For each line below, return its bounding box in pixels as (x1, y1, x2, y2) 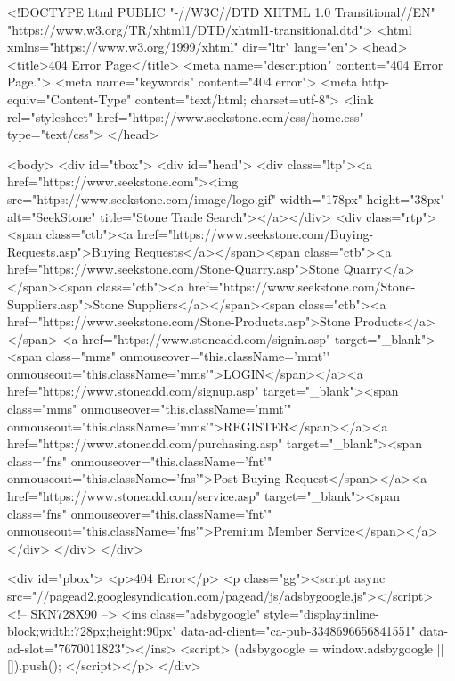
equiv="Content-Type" (7, 89, 132, 108)
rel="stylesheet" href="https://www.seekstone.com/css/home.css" (7, 107, 364, 126)
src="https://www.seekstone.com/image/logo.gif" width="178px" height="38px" (7, 189, 445, 208)
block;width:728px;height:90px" (7, 621, 177, 640)
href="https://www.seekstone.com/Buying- (137, 225, 374, 243)
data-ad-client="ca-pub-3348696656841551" (181, 621, 416, 640)
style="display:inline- (264, 603, 379, 622)
